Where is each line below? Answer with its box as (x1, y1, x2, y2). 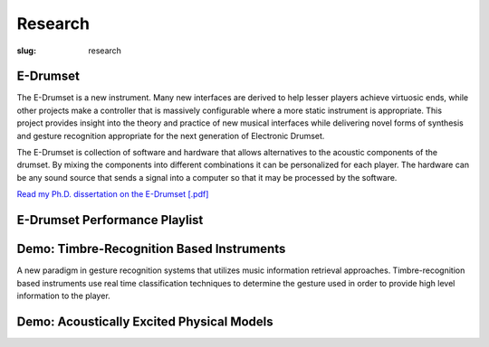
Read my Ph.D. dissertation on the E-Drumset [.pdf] (16, 189, 209, 200)
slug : (16, 45, 36, 56)
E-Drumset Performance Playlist (16, 212, 204, 228)
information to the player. (16, 290, 110, 301)
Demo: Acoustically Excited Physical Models (16, 314, 273, 329)
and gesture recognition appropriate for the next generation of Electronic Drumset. (16, 130, 325, 141)
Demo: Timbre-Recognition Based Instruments (16, 241, 286, 257)
